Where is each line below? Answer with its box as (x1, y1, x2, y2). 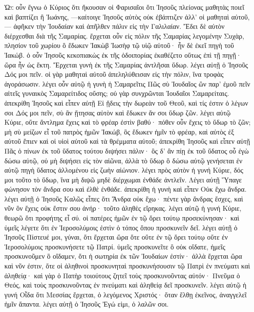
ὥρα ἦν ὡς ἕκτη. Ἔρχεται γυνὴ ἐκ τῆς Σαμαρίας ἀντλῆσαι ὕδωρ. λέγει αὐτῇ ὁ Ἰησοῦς (4, 59, 248, 69)
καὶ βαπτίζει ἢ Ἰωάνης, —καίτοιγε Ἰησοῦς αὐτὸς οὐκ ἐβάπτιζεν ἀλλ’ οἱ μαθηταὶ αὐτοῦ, (4, 11, 250, 22)
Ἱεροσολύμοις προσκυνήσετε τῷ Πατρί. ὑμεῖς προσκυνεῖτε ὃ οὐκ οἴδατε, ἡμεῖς (4, 241, 226, 251)
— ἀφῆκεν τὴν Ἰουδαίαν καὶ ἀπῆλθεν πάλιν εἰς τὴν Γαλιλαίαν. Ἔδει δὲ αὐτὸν (4, 21, 225, 31)
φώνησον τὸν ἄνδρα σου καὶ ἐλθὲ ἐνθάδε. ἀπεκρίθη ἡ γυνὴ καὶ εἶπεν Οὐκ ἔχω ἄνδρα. (4, 184, 247, 194)
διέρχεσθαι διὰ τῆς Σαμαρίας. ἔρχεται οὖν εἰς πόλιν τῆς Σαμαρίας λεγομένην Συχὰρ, (4, 30, 244, 41)
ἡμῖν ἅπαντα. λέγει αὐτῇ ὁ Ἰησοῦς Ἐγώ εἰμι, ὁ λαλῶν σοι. (4, 299, 169, 309)
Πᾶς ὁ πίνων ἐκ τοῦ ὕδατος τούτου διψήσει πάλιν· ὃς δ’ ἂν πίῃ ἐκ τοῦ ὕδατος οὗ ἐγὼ (4, 145, 249, 156)
